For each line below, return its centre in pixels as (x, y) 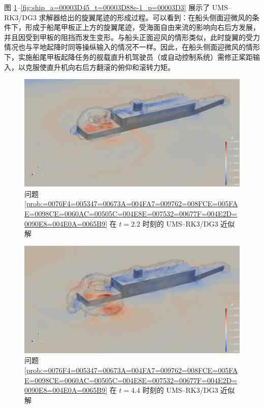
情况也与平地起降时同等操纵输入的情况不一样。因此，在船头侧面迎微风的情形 (132, 47)
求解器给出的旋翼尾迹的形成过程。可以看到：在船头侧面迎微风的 (145, 17)
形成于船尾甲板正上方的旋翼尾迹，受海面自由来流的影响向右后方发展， (142, 27)
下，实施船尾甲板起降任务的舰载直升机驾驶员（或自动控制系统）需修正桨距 (128, 57)
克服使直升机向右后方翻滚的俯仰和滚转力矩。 (100, 67)
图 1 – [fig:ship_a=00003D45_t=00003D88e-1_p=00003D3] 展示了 (107, 7)
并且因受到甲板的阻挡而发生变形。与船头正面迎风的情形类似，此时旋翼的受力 (132, 37)
